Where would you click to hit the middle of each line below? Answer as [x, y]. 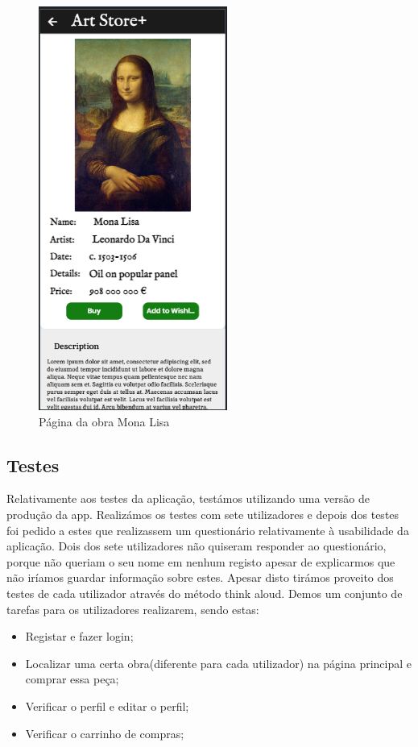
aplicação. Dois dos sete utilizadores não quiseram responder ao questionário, [197, 546]
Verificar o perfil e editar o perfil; [107, 705]
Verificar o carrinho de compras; [105, 733]
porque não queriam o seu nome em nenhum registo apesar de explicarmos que [201, 561]
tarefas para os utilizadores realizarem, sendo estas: [133, 609]
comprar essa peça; [72, 679]
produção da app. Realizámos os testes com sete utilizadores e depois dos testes [203, 514]
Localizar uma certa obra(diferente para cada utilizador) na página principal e [219, 663]
